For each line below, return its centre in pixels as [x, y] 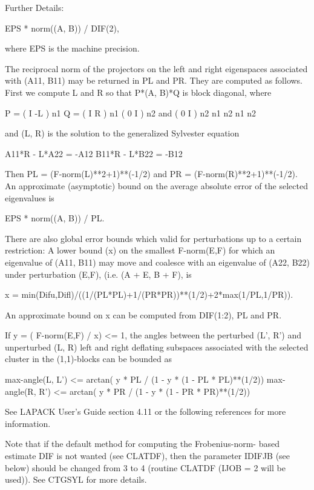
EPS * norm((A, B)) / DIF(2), [62, 28]
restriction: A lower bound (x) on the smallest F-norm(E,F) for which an [140, 250]
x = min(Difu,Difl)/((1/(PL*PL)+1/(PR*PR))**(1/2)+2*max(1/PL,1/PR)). [149, 294]
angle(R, [21, 391]
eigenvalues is [30, 197]
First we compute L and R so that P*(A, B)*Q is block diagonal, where [138, 92]
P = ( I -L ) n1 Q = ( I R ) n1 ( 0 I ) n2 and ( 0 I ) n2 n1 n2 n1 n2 [131, 112]
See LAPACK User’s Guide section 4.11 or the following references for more [146, 411]
